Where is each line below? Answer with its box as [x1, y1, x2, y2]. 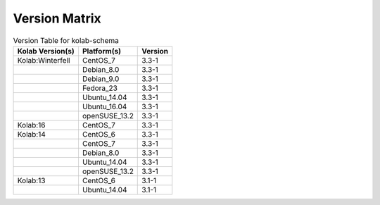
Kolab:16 [17, 120, 46, 130]
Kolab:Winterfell [17, 55, 70, 65]
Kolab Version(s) [17, 46, 75, 56]
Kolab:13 [17, 175, 46, 185]
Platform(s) [82, 46, 121, 56]
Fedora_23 [82, 83, 118, 93]
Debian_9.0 [82, 74, 120, 84]
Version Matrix [13, 11, 101, 26]
